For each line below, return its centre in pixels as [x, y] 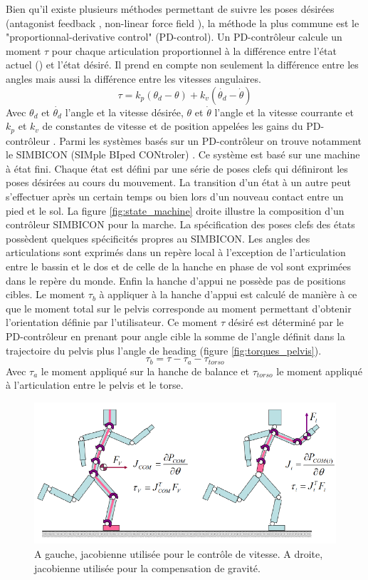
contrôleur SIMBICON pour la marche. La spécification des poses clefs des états [180, 224]
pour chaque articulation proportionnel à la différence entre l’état [194, 50]
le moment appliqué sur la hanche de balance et [145, 371]
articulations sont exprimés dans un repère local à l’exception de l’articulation [176, 252]
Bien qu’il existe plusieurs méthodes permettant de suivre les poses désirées [170, 9]
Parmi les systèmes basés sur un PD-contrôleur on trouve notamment [210, 140]
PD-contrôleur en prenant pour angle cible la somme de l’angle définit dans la [175, 336]
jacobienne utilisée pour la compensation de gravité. [147, 568]
